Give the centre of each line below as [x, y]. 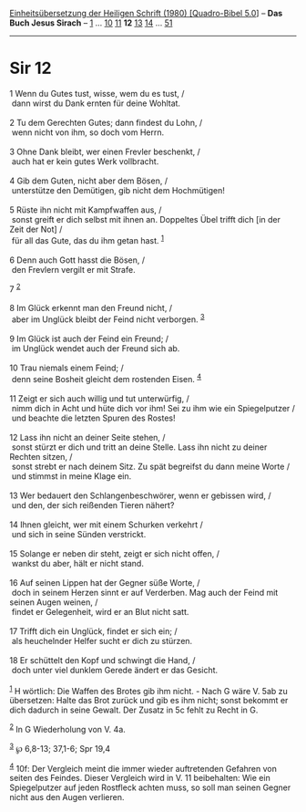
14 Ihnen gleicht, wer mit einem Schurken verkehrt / [106, 525]
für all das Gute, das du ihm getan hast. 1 [87, 239]
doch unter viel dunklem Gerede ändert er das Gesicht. [115, 670]
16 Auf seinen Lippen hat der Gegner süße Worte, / [105, 582]
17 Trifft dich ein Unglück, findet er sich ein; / [93, 631]
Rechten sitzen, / [41, 456]
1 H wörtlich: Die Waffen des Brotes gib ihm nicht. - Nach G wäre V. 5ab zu [149, 690]
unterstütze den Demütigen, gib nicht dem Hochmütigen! [118, 190]
